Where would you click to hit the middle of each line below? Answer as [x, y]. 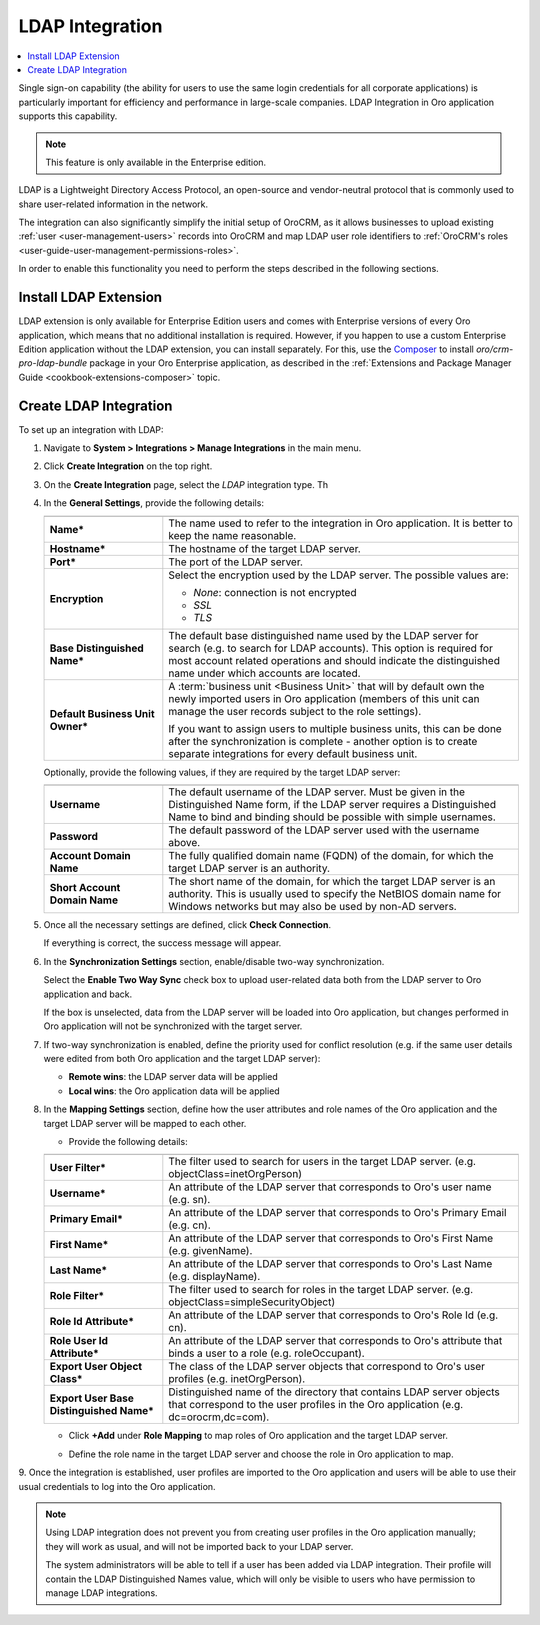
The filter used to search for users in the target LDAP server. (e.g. [322, 1162]
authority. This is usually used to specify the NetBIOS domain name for [335, 893]
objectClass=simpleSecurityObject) [252, 1302]
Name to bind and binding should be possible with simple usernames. [332, 817]
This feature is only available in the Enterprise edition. [156, 162]
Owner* [69, 726]
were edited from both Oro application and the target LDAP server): [182, 1059]
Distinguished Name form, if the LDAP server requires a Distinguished [332, 804]
